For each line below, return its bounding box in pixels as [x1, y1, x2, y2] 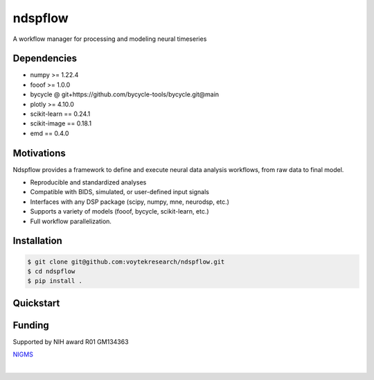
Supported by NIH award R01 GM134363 [12, 337, 129, 346]
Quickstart [12, 297, 60, 309]
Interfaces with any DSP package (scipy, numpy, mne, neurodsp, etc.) [30, 198, 230, 206]
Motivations [12, 147, 66, 159]
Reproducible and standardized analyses [30, 178, 147, 187]
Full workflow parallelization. [30, 217, 112, 225]
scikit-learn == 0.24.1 [30, 110, 91, 118]
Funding [12, 319, 50, 331]
